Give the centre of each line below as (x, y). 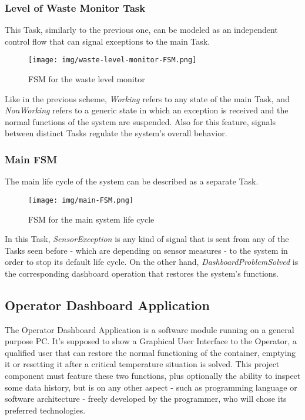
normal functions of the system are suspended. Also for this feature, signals (140, 121)
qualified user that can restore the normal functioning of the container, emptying (150, 352)
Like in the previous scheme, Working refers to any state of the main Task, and (147, 98)
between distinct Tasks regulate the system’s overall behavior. (116, 133)
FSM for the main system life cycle (91, 219)
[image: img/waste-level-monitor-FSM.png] (113, 60)
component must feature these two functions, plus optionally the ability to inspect (153, 376)
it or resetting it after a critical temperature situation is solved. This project (142, 364)
